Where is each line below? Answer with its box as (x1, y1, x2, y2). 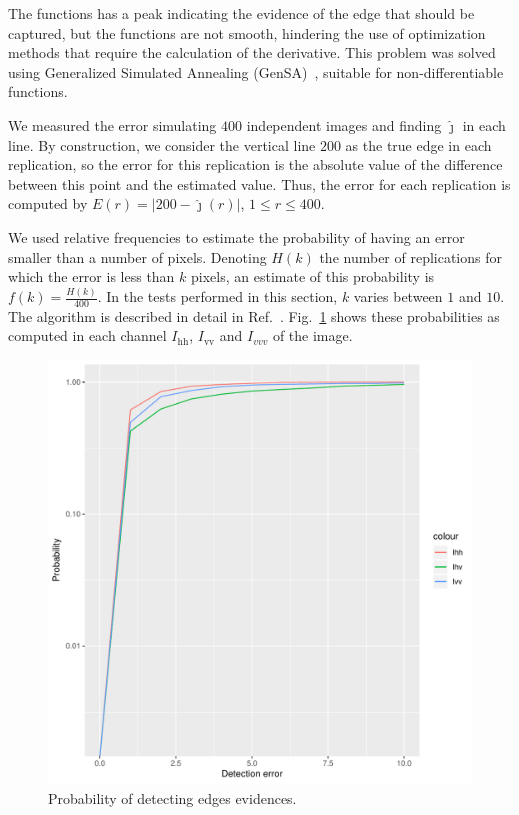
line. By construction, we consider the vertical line (8, 134, 316, 155)
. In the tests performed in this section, (97, 286, 338, 307)
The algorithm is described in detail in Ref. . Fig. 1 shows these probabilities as (8, 305, 500, 326)
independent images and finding (246, 114, 442, 135)
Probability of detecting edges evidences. (48, 787, 297, 808)
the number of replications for (319, 246, 502, 267)
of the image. (272, 325, 353, 346)
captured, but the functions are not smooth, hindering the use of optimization (8, 22, 486, 43)
